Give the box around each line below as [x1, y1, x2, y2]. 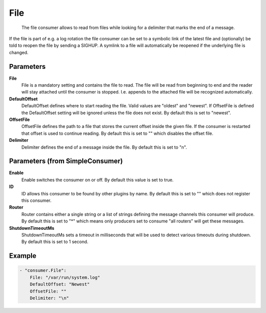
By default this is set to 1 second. [21, 239, 89, 245]
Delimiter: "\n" [30, 295, 69, 301]
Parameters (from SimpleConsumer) [9, 157, 123, 165]
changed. [9, 49, 29, 55]
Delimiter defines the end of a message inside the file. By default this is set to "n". [21, 144, 187, 150]
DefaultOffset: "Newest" [30, 282, 90, 287]
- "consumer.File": [19, 268, 66, 273]
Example [9, 251, 36, 260]
